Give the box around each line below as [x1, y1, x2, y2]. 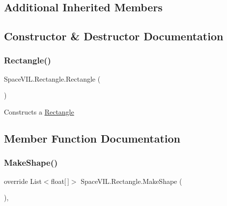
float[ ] [51, 176, 69, 186]
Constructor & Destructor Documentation [4, 29, 224, 44]
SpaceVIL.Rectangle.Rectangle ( [4, 73, 101, 84]
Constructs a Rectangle [4, 106, 74, 117]
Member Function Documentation [4, 130, 181, 146]
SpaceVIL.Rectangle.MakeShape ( [81, 176, 182, 186]
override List [4, 176, 42, 186]
